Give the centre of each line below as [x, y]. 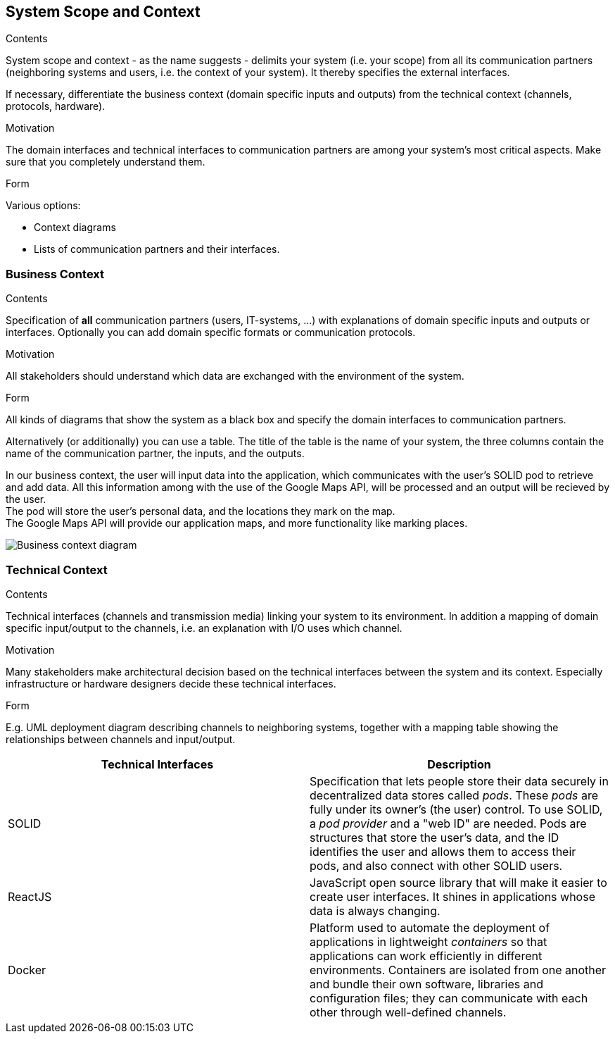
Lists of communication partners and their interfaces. [157, 249]
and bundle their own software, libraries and [426, 984]
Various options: [43, 206]
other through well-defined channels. [408, 1012]
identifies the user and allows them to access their [443, 851]
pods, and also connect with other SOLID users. [436, 865]
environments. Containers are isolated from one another [458, 970]
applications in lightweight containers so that [429, 941]
